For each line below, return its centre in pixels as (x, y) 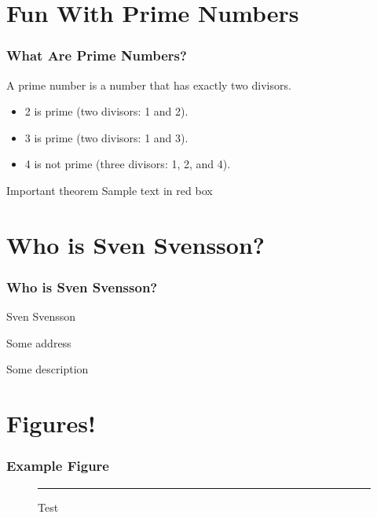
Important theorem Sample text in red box (110, 190)
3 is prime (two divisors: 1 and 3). (106, 137)
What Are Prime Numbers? (97, 55)
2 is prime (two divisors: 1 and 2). (106, 111)
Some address (39, 342)
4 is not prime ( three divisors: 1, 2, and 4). (128, 164)
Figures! (51, 423)
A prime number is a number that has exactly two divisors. (149, 84)
